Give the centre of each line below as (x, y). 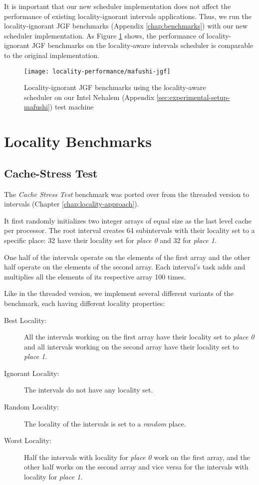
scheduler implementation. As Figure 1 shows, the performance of (104, 35)
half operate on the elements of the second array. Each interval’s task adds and (125, 267)
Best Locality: (25, 320)
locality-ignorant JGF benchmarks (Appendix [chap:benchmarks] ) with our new (126, 26)
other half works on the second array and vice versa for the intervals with (136, 467)
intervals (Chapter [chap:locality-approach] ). (72, 204)
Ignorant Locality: (32, 373)
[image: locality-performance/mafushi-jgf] (97, 71)
